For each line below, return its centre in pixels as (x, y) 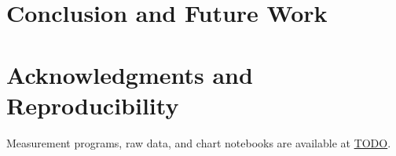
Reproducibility (93, 105)
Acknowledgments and (130, 74)
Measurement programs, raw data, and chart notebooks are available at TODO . (199, 142)
